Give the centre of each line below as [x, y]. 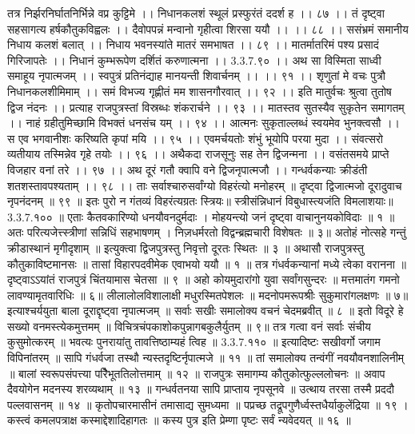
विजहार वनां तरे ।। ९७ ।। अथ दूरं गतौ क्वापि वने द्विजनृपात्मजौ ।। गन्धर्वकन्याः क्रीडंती [188, 169]
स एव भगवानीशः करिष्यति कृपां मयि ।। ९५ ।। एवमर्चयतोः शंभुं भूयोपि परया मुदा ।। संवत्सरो [196, 138]
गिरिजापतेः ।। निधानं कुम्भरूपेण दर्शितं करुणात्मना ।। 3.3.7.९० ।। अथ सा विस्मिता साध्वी [194, 60]
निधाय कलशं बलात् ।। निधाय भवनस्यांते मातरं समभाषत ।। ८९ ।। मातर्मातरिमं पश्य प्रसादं [193, 44]
